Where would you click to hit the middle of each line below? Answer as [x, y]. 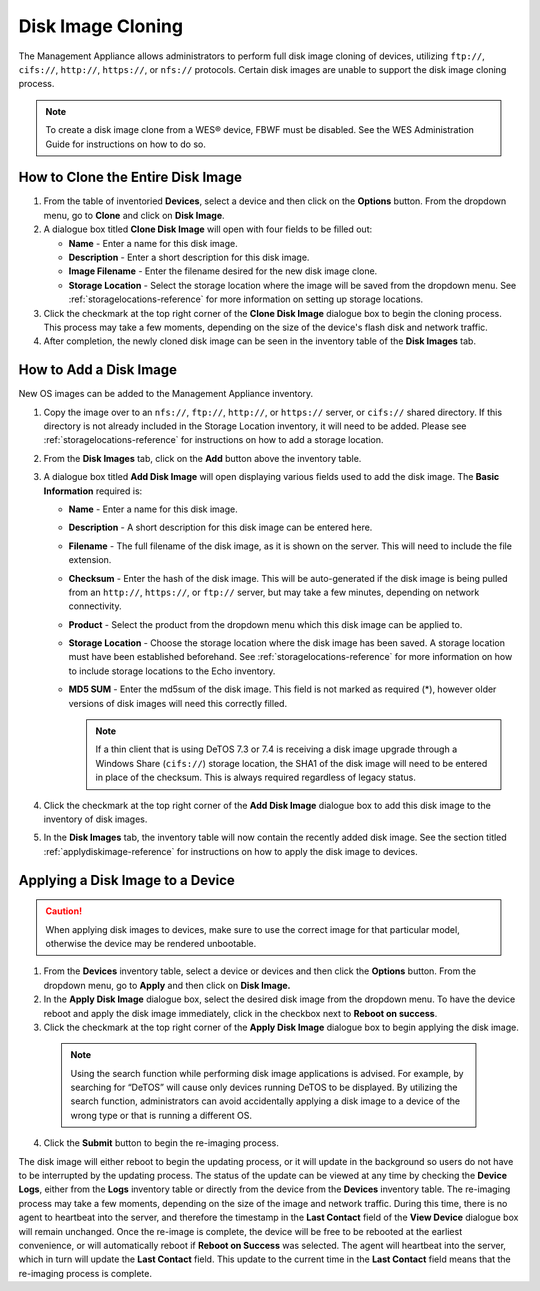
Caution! [64, 911]
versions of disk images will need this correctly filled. [178, 703]
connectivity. [95, 606]
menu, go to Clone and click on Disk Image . [134, 215]
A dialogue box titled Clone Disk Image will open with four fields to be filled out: [208, 229]
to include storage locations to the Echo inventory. [172, 671]
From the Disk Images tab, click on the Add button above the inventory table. [202, 458]
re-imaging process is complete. [85, 1273]
